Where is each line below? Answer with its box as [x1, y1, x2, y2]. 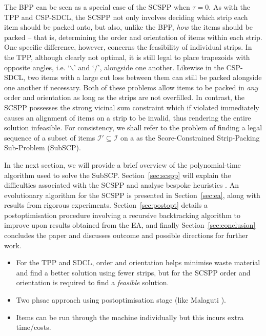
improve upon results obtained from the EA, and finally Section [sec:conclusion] [4, 220, 256, 230]
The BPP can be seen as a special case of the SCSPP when [4, 2, 190, 12]
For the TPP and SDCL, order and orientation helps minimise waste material [16, 257, 260, 268]
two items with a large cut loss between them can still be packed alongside [27, 72, 262, 83]
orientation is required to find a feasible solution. [16, 277, 169, 288]
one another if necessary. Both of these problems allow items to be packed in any [4, 82, 258, 92]
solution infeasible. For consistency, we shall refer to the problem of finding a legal [4, 122, 262, 133]
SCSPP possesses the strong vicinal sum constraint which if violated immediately [4, 102, 259, 112]
